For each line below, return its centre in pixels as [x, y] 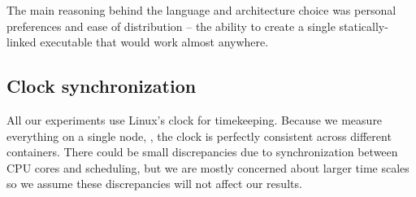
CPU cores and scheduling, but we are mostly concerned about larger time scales [208, 167]
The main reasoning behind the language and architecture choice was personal [201, 10]
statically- [364, 26]
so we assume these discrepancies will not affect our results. [154, 184]
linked [22, 42]
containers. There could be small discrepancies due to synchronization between [202, 152]
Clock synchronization [102, 86]
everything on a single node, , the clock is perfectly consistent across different [199, 136]
